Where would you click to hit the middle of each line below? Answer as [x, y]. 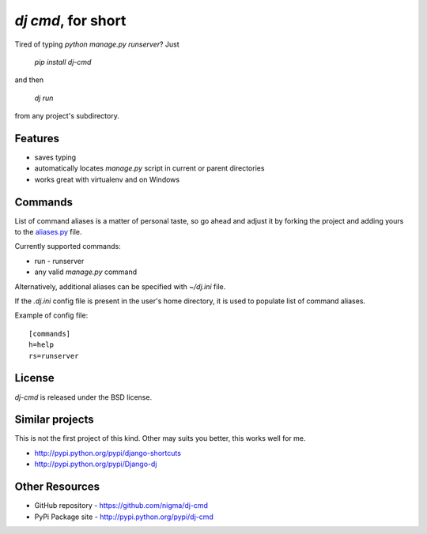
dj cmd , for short [70, 21]
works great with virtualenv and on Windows [107, 179]
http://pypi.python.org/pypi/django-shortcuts [108, 453]
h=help [42, 345]
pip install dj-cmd [63, 62]
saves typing [55, 157]
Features [37, 138]
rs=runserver [54, 356]
